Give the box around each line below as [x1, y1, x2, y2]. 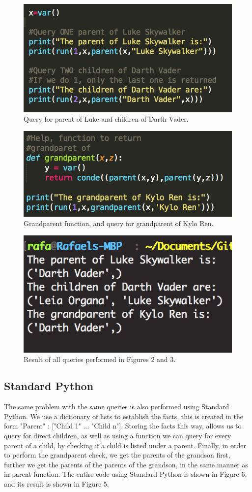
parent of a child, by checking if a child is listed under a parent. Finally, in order [4, 440, 246, 450]
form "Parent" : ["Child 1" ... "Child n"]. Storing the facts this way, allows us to [4, 421, 242, 431]
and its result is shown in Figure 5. [4, 479, 109, 489]
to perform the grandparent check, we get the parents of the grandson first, [4, 450, 230, 460]
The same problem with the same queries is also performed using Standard [4, 401, 229, 412]
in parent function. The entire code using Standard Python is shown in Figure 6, [4, 469, 247, 479]
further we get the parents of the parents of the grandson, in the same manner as [4, 459, 248, 469]
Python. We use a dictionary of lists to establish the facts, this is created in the [4, 411, 243, 421]
